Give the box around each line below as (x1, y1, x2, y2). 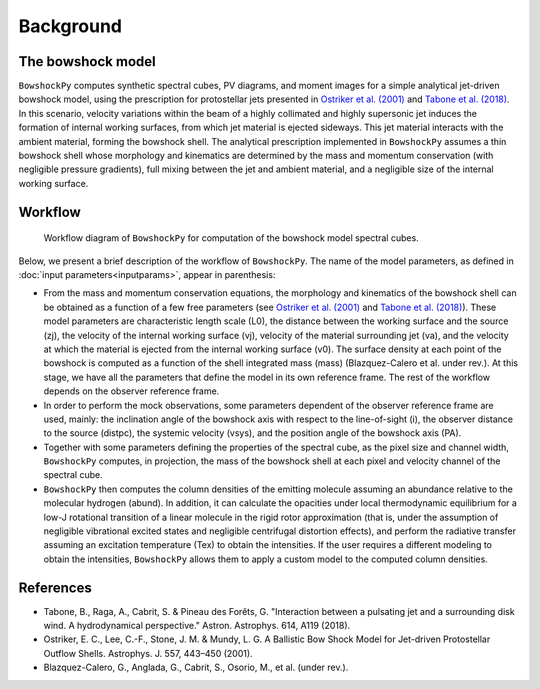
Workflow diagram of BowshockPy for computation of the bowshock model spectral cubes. (43, 232, 419, 244)
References (18, 579, 92, 596)
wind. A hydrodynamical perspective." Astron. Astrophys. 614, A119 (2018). (43, 620, 351, 632)
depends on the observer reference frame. (43, 385, 220, 397)
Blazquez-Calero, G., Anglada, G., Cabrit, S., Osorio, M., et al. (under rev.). (43, 661, 349, 674)
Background (18, 15, 122, 37)
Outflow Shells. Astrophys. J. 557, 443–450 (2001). (43, 647, 254, 659)
